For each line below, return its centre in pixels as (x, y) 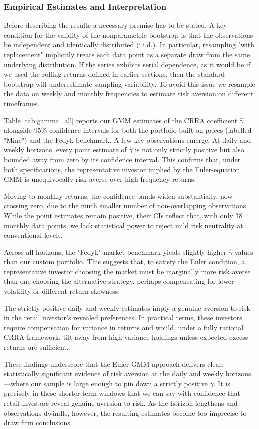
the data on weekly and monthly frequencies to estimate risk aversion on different (129, 94)
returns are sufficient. (36, 347)
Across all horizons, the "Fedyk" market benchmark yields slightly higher (115, 251)
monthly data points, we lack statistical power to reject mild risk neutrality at (124, 225)
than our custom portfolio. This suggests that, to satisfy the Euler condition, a (125, 261)
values (244, 251)
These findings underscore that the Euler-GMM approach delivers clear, (114, 363)
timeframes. (22, 103)
